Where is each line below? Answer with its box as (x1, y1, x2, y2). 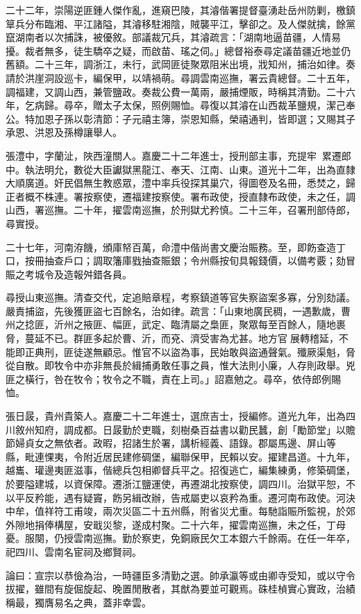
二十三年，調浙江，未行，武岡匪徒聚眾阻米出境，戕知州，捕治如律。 (34, 57, 346, 71)
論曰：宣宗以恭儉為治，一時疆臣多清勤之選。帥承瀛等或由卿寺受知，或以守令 (6, 568, 355, 582)
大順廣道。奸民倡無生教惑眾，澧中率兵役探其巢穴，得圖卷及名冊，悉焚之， (6, 176, 346, 190)
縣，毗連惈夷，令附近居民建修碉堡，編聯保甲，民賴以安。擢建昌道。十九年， (6, 449, 355, 463)
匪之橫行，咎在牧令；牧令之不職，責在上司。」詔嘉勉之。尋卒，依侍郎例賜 (6, 371, 341, 386)
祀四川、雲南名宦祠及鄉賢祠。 (6, 544, 142, 558)
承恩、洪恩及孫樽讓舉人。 (6, 125, 122, 139)
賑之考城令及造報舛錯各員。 (6, 266, 132, 281)
